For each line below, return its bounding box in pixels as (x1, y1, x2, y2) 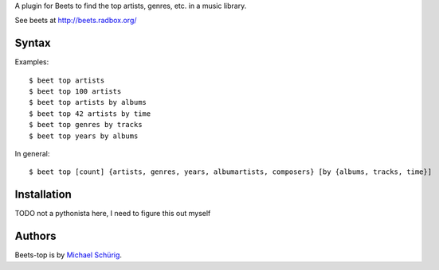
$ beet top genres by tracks (29, 120, 143, 129)
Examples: (14, 57, 49, 67)
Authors (14, 229, 57, 243)
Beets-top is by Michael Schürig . (14, 250, 123, 260)
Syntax (14, 37, 51, 50)
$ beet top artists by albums (29, 98, 147, 107)
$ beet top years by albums (29, 131, 139, 141)
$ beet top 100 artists (29, 87, 122, 96)
